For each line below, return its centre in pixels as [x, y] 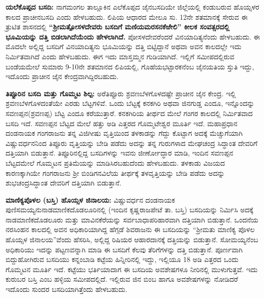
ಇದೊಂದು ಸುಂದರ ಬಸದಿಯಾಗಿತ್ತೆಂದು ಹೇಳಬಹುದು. [67, 289]
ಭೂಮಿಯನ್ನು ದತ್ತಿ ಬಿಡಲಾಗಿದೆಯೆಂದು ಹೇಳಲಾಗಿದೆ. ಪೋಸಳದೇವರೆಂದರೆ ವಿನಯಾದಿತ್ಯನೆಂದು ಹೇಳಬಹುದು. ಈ [133, 36]
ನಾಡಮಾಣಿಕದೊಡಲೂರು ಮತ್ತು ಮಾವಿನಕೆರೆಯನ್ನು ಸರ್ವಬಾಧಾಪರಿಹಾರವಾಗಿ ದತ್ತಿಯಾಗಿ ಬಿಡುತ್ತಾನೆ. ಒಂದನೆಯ [132, 219]
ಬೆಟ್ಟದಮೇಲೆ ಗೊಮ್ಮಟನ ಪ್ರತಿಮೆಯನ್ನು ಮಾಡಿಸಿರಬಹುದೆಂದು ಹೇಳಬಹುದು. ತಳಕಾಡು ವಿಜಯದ [115, 162]
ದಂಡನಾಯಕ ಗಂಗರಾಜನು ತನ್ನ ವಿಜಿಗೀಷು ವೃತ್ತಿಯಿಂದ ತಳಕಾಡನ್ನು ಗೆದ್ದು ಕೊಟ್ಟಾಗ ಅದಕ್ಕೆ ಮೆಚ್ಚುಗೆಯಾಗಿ [124, 133]
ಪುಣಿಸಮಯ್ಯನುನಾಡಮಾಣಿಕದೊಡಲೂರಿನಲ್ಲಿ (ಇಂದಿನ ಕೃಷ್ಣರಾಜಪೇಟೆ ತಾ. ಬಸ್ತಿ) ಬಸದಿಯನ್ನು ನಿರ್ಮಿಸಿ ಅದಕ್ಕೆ [129, 210]
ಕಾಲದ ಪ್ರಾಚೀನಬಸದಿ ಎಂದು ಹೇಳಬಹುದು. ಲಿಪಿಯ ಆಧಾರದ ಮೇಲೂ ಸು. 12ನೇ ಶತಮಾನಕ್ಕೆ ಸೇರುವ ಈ [127, 16]
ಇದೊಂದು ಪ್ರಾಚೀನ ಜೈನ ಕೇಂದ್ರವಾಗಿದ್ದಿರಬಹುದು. [62, 76]
